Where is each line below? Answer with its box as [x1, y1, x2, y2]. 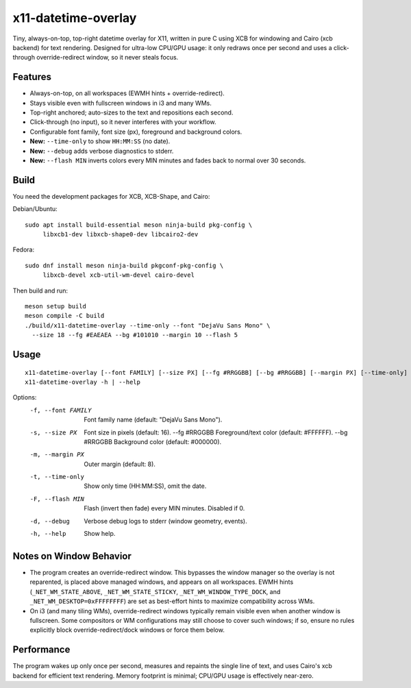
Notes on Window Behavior [12, 550, 132, 562]
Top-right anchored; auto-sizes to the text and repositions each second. [29, 108, 234, 116]
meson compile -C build [25, 312, 105, 320]
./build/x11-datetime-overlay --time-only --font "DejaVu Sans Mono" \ [25, 321, 271, 329]
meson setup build [25, 302, 87, 310]
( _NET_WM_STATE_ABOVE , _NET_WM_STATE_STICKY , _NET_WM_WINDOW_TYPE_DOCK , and [29, 587, 281, 595]
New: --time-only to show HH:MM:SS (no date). [29, 137, 171, 145]
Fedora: [12, 245, 35, 254]
